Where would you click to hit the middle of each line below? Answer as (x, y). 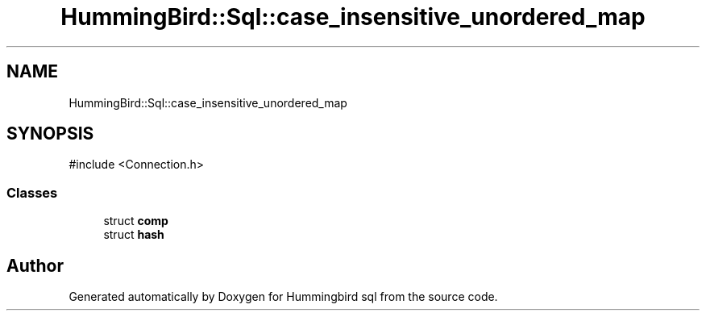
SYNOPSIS (50, 134)
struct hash (134, 235)
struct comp (136, 221)
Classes (32, 192)
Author (35, 265)
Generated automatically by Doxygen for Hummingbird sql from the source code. (283, 297)
